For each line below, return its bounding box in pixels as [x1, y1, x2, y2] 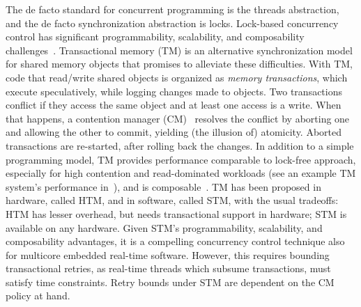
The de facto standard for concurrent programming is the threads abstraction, [6, 2, 339, 16]
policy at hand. [6, 288, 70, 303]
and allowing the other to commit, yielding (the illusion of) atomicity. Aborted [6, 125, 342, 139]
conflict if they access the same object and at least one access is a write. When [6, 97, 341, 112]
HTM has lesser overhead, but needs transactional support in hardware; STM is [6, 206, 347, 221]
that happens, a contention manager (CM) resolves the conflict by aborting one [6, 111, 350, 125]
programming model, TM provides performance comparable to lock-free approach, [6, 152, 356, 166]
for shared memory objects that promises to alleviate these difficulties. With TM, [6, 56, 353, 71]
